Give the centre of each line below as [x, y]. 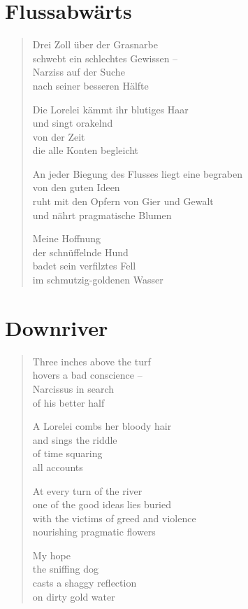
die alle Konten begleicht [86, 150]
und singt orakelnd [73, 123]
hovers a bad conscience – [87, 375]
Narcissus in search [73, 388]
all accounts [58, 467]
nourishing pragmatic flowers [94, 532]
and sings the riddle [75, 439]
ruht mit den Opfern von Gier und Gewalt [123, 201]
